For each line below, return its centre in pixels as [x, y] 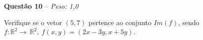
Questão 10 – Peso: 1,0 [41, 6]
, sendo [189, 22]
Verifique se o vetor [33, 22]
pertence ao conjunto [120, 22]
